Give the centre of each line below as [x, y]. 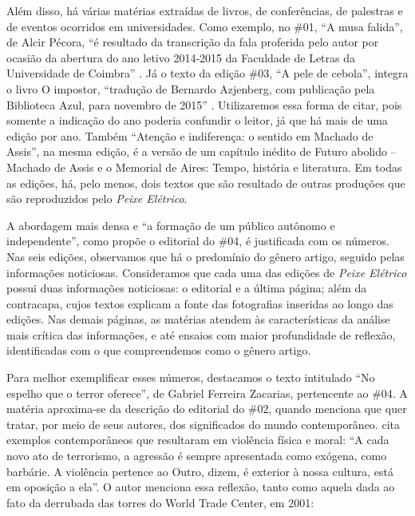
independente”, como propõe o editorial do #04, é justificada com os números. [198, 241]
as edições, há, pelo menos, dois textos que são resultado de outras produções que [206, 183]
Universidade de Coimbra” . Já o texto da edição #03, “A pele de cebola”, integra [207, 73]
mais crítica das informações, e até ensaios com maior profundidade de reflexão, [201, 334]
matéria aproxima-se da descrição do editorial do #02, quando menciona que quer [207, 409]
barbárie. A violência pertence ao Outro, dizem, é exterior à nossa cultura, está [200, 471]
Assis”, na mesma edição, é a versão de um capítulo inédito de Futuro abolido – [202, 151]
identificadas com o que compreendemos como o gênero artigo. [159, 350]
